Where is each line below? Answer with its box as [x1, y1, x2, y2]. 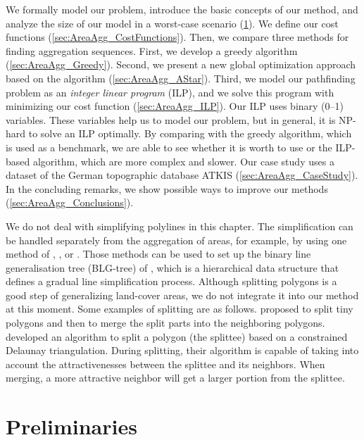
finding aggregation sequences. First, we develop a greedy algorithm [6, 43, 298, 58]
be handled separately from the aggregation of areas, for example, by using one [6, 232, 347, 247]
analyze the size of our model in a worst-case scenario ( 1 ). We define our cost [6, 15, 339, 30]
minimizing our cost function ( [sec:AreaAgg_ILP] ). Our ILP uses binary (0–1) [6, 99, 344, 113]
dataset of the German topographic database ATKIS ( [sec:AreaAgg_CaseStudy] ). [6, 168, 358, 182]
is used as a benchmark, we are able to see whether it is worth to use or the [6, 139, 332, 154]
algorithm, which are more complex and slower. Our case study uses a [32, 153, 334, 168]
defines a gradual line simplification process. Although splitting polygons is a [6, 274, 337, 289]
